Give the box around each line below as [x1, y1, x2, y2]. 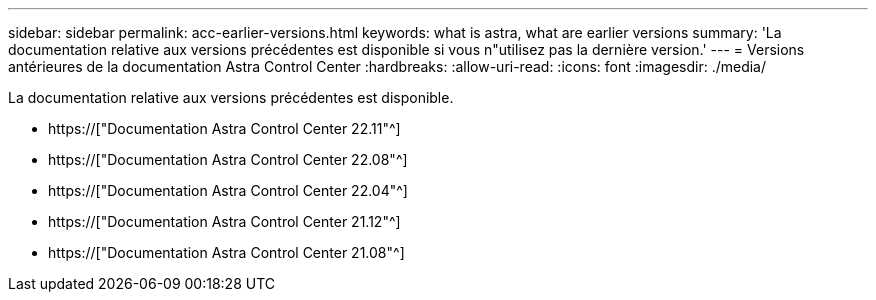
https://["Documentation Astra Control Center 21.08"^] [48, 244, 405, 261]
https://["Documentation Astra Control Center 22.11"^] [48, 120, 401, 137]
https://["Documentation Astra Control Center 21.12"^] [48, 213, 401, 230]
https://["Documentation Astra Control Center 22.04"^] [48, 182, 408, 199]
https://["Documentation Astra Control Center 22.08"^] [48, 151, 408, 168]
